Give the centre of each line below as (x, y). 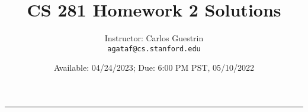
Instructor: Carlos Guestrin (154, 38)
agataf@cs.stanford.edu (154, 49)
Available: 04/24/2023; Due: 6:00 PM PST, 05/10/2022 (154, 67)
